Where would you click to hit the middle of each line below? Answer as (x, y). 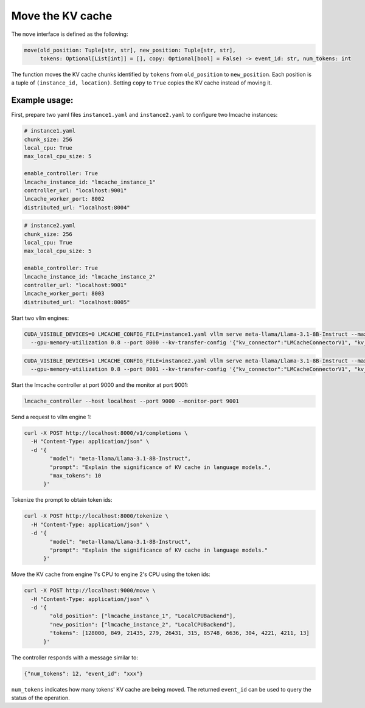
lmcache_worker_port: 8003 (64, 294)
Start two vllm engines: (40, 318)
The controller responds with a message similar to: (75, 658)
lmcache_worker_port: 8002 (64, 199)
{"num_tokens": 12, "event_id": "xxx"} (83, 673)
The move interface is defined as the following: (70, 34)
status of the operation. (40, 698)
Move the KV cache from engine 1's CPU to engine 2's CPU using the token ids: (111, 574)
